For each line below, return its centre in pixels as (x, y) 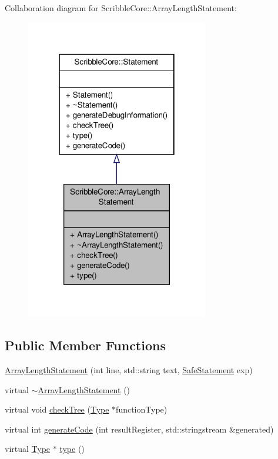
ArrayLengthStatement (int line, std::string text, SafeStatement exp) (129, 369)
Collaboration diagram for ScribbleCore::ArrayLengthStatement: (121, 8)
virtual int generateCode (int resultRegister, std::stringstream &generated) (139, 429)
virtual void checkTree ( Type (57, 409)
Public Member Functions (85, 345)
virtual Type (28, 449)
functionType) (142, 409)
